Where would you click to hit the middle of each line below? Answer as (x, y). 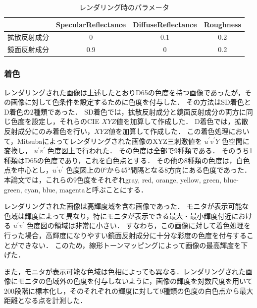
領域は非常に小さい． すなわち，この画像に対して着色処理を (153, 225)
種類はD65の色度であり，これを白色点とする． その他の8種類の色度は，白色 (127, 160)
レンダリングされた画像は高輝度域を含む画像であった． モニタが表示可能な (127, 206)
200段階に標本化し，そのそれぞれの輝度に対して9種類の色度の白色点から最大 (129, 290)
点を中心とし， (28, 170)
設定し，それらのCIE (65, 121)
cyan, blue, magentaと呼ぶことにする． (86, 189)
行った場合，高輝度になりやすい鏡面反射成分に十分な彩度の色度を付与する (125, 235)
